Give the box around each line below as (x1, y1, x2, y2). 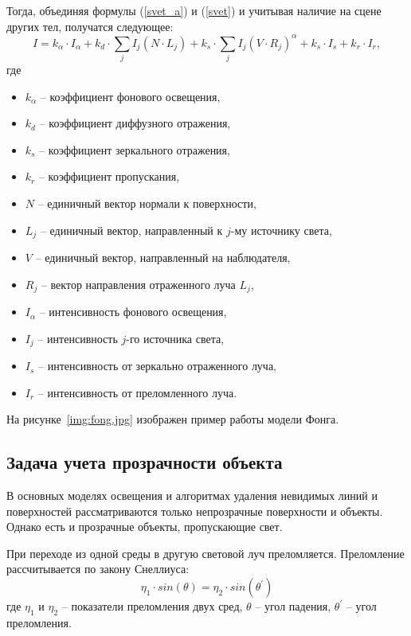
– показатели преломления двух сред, (61, 598, 243, 615)
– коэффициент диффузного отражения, (39, 115, 231, 131)
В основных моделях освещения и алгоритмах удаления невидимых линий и (6, 487, 378, 504)
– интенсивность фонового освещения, (39, 303, 227, 320)
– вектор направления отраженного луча (41, 275, 236, 292)
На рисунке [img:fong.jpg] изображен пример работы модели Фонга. (6, 411, 339, 427)
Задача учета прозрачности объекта (6, 450, 283, 474)
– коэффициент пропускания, (38, 168, 180, 185)
